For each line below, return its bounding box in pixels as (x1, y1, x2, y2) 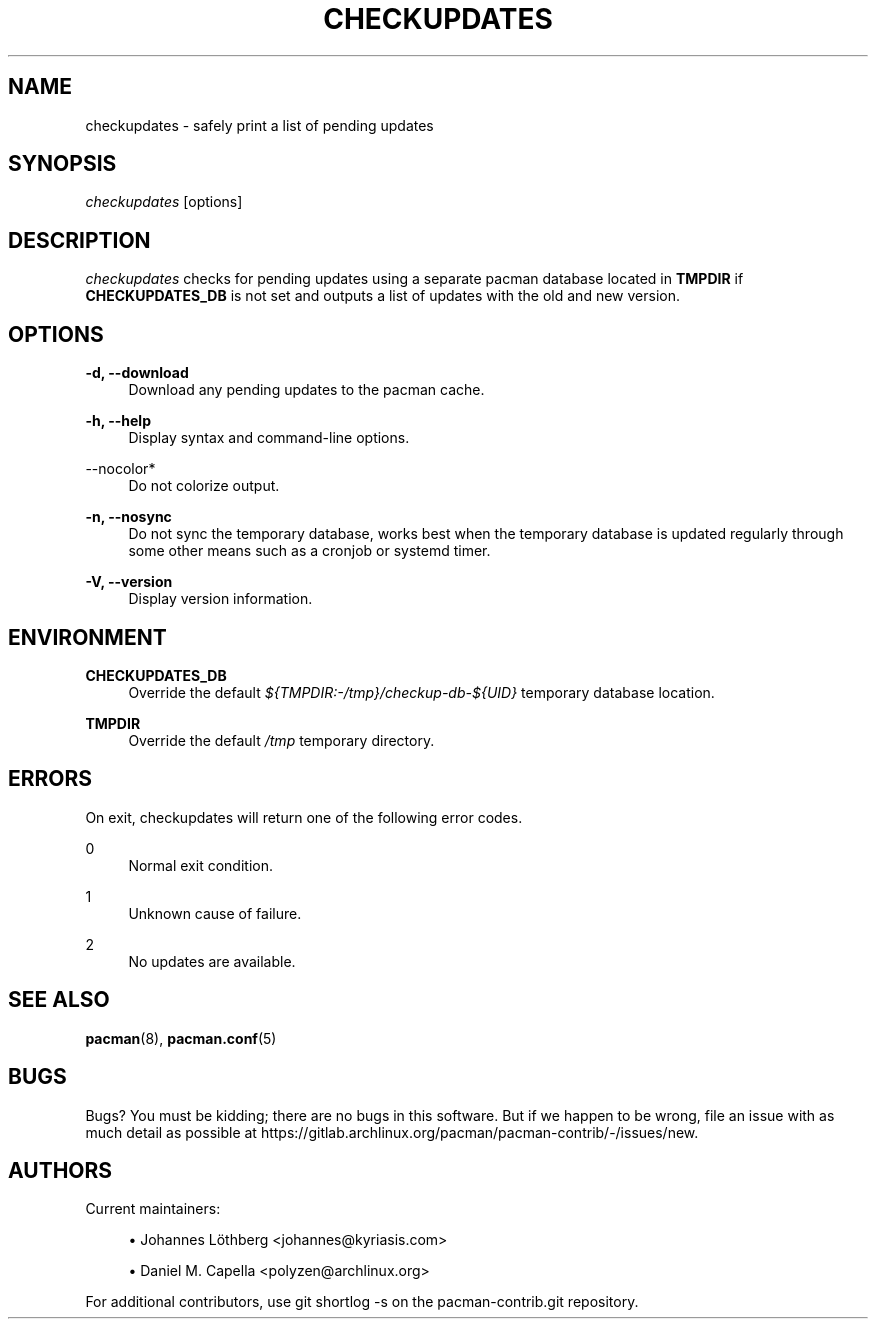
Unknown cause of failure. (128, 904, 302, 922)
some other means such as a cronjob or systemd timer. (128, 542, 491, 560)
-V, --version (85, 573, 173, 591)
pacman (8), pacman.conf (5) (85, 1029, 277, 1047)
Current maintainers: (85, 1200, 221, 1218)
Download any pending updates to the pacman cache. (128, 381, 485, 399)
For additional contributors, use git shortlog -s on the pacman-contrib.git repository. (85, 1293, 639, 1311)
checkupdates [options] (85, 193, 243, 211)
